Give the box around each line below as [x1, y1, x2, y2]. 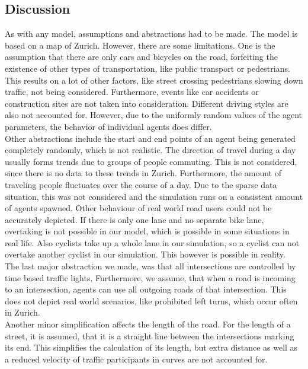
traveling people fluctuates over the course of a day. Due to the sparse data [5, 178, 277, 190]
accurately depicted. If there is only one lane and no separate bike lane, [5, 213, 264, 225]
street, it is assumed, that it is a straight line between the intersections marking [5, 329, 294, 342]
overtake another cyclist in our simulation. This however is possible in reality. [5, 248, 285, 260]
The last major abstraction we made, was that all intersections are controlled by [5, 260, 296, 272]
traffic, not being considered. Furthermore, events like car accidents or [5, 85, 259, 98]
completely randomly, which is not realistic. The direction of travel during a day [5, 144, 296, 156]
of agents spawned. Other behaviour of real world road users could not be [5, 202, 272, 214]
